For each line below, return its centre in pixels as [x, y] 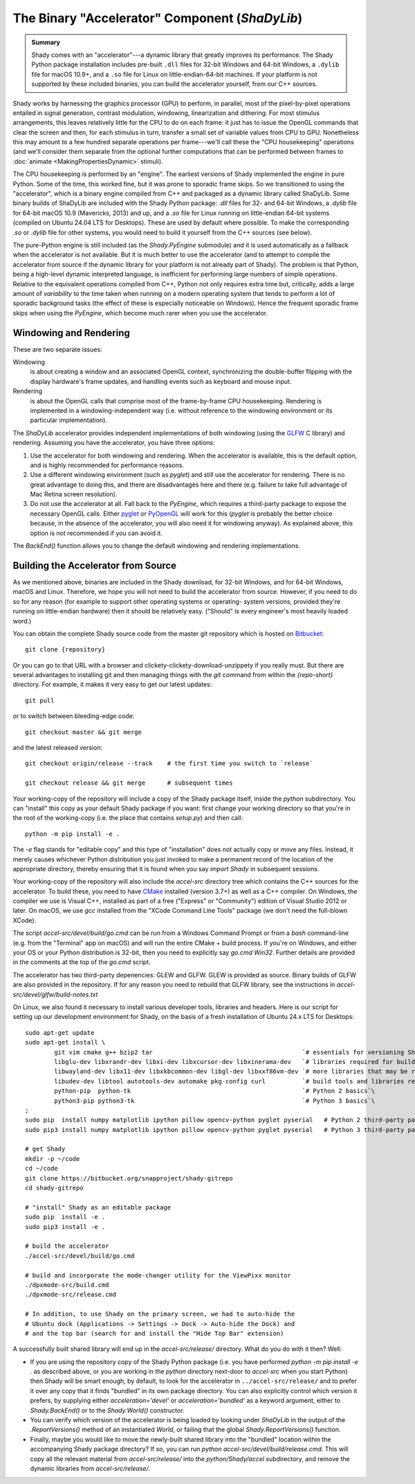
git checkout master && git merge [83, 732]
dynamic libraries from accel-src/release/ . [90, 1468]
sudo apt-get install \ [65, 1042]
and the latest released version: [58, 748]
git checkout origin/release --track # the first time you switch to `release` [169, 763]
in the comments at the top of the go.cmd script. [82, 962]
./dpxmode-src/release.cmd [71, 1295]
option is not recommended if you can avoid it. [96, 533]
